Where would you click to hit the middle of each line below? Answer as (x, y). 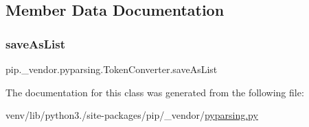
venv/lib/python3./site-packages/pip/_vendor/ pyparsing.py (132, 115)
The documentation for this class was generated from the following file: (155, 92)
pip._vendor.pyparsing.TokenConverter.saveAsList (112, 69)
